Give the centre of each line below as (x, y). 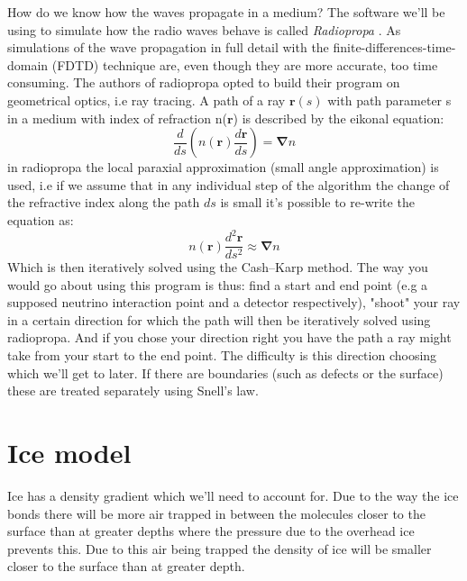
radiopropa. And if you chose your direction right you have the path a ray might (229, 337)
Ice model (69, 453)
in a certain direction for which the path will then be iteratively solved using (219, 319)
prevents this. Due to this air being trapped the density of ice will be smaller (220, 548)
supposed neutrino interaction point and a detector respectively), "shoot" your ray (234, 302)
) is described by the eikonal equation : (339, 118)
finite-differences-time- (394, 47)
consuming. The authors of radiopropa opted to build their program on (204, 82)
